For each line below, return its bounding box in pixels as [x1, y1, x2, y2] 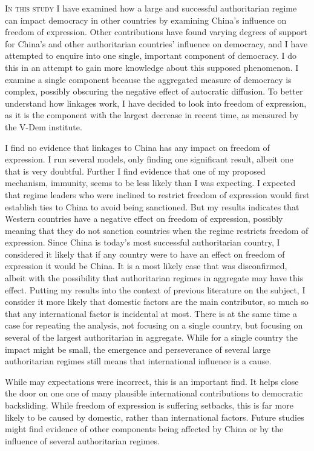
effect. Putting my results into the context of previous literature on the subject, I [5, 283, 306, 296]
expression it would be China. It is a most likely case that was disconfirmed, [5, 259, 287, 272]
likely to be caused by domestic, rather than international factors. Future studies [5, 410, 304, 423]
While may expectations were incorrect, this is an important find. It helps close [5, 375, 299, 387]
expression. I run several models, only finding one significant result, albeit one [5, 153, 293, 165]
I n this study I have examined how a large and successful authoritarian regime [5, 2, 297, 14]
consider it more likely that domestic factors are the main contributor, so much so [5, 295, 309, 308]
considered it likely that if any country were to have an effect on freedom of [5, 247, 285, 260]
